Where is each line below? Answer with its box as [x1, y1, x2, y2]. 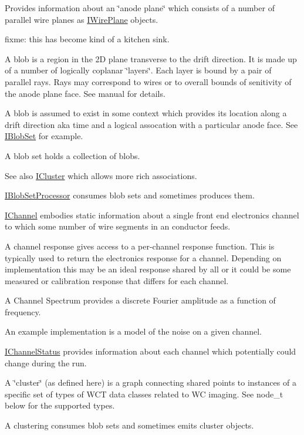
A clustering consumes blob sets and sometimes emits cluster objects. [5, 419, 254, 431]
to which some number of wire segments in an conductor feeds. [5, 220, 231, 232]
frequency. [5, 305, 41, 318]
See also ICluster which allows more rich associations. [5, 169, 197, 181]
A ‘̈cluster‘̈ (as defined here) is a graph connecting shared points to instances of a [5, 376, 296, 389]
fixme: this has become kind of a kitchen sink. [5, 33, 170, 45]
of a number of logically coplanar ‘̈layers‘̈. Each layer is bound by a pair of [5, 64, 272, 76]
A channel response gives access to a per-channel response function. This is [5, 240, 275, 252]
